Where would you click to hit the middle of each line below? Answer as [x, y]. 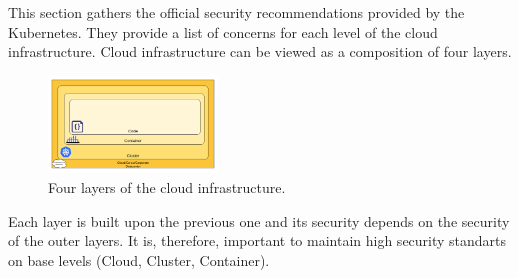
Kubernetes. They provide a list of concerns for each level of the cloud [223, 31]
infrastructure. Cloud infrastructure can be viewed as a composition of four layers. [260, 51]
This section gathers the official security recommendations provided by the [236, 12]
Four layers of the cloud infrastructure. [167, 187]
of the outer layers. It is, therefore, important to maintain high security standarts [257, 240]
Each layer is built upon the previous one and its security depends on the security [259, 220]
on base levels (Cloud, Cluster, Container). [139, 259]
